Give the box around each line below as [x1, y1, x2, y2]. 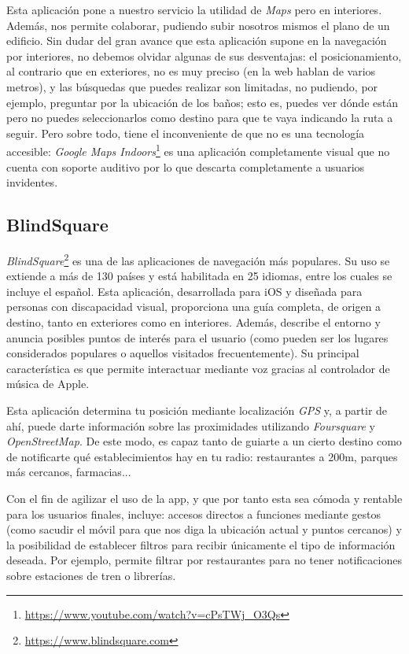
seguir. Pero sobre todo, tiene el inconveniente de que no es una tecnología [6, 124, 365, 141]
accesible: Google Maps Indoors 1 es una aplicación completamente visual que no [6, 141, 390, 159]
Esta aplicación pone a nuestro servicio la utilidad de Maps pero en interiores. [6, 2, 382, 17]
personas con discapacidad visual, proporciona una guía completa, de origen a [6, 298, 381, 315]
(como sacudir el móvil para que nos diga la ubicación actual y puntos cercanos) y [6, 521, 402, 538]
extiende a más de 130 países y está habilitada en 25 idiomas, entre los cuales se [6, 268, 392, 284]
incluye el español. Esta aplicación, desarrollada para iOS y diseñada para [6, 283, 363, 299]
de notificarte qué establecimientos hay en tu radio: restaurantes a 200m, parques [6, 448, 398, 464]
